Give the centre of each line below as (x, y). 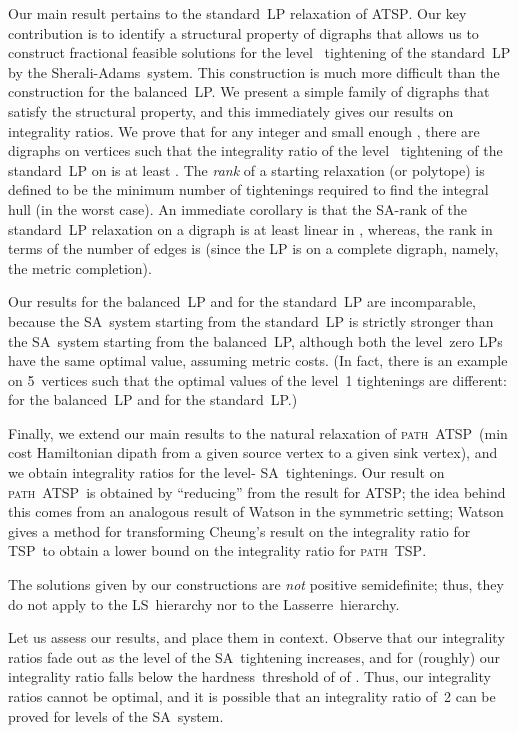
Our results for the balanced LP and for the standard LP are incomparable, (242, 301)
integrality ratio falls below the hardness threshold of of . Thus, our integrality (249, 676)
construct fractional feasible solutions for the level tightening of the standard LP (259, 52)
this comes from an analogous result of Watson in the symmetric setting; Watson (256, 511)
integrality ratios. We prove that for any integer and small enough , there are (244, 130)
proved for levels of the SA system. (116, 715)
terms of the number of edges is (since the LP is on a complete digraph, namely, (253, 248)
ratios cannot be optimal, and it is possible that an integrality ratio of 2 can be (252, 696)
